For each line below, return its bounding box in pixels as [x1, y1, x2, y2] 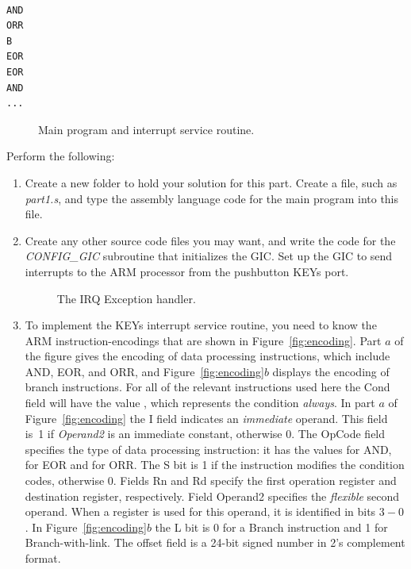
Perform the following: [6, 148, 115, 164]
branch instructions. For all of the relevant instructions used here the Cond [25, 379, 390, 395]
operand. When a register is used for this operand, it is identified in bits [25, 503, 376, 520]
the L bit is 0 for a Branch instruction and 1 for [155, 518, 388, 535]
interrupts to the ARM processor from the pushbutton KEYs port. [25, 263, 349, 279]
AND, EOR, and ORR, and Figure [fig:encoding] [25, 363, 264, 379]
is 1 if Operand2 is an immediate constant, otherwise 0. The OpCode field [25, 425, 386, 442]
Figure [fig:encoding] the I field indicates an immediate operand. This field [25, 409, 388, 426]
